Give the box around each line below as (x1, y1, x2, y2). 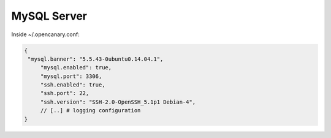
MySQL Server (11, 9, 87, 23)
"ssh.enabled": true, (40, 82, 105, 88)
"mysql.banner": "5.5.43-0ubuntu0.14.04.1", (28, 55, 164, 63)
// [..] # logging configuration (40, 107, 141, 114)
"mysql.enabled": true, (40, 64, 112, 71)
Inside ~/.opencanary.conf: (11, 31, 80, 38)
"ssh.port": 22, (40, 90, 89, 97)
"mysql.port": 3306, (40, 72, 102, 80)
